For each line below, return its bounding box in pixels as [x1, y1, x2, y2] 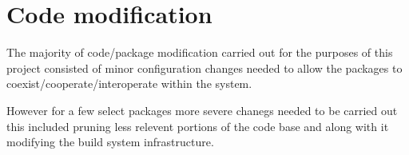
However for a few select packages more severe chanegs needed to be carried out [6, 101, 398, 118]
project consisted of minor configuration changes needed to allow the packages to [6, 59, 403, 76]
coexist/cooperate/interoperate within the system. [6, 75, 252, 92]
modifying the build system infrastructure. [6, 133, 214, 150]
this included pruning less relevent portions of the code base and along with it [6, 117, 389, 134]
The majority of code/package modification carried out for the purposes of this [6, 44, 393, 61]
